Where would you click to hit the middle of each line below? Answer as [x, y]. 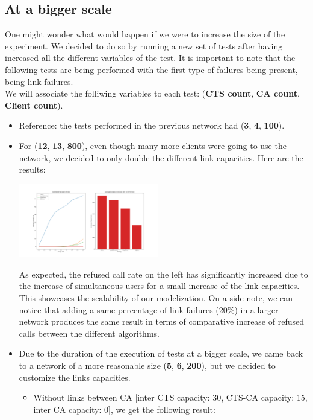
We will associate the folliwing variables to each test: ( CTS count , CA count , [152, 93]
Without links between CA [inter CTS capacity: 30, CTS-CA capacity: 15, [170, 397]
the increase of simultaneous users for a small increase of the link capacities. [159, 286]
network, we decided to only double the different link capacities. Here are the [161, 157]
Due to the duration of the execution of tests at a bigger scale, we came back [161, 353]
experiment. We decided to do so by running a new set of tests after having [144, 46]
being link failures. [39, 81]
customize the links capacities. [75, 377]
